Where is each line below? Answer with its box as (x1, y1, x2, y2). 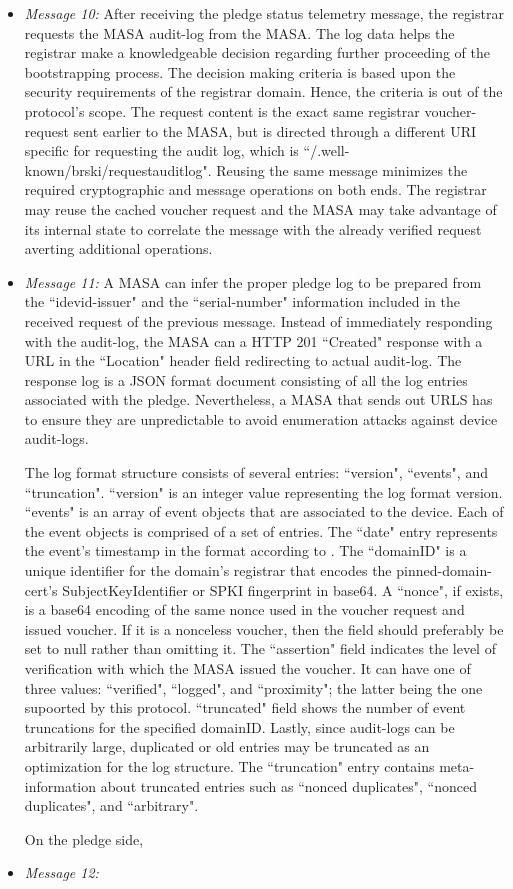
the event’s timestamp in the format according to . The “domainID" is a (24, 540, 467, 561)
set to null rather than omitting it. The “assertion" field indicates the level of (24, 638, 496, 659)
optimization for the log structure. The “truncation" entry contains (24, 755, 435, 776)
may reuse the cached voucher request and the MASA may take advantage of (24, 198, 497, 219)
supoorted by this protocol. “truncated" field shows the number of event (24, 697, 466, 718)
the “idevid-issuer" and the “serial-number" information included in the (24, 291, 460, 312)
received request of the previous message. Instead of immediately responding (24, 310, 493, 331)
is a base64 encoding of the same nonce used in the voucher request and (24, 599, 465, 620)
